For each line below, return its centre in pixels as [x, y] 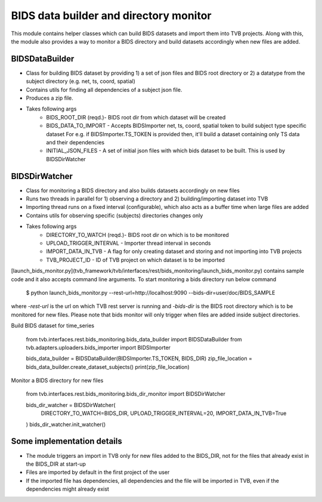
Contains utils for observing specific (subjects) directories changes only [114, 215]
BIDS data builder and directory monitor [111, 16]
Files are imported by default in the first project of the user [98, 472]
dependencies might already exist [68, 489]
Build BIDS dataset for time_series [53, 326]
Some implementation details [66, 441]
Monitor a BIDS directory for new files [57, 381]
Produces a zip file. [50, 98]
